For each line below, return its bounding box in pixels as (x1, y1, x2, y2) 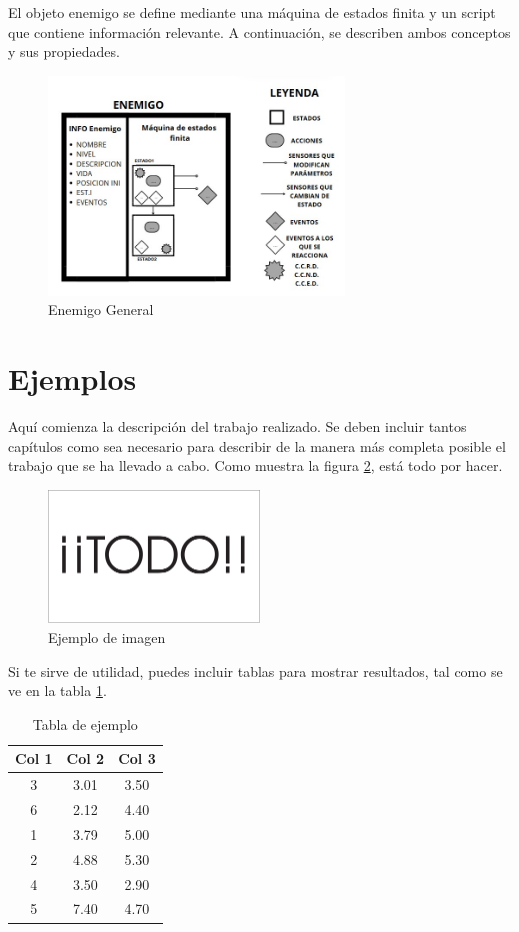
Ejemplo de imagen (48, 626, 166, 647)
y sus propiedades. (8, 41, 120, 62)
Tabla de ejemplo (32, 713, 138, 734)
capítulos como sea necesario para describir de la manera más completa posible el (8, 435, 506, 456)
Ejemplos (8, 358, 137, 399)
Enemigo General (48, 299, 154, 320)
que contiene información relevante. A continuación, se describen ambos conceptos (8, 21, 511, 42)
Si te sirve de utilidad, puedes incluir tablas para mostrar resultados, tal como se (8, 660, 503, 681)
